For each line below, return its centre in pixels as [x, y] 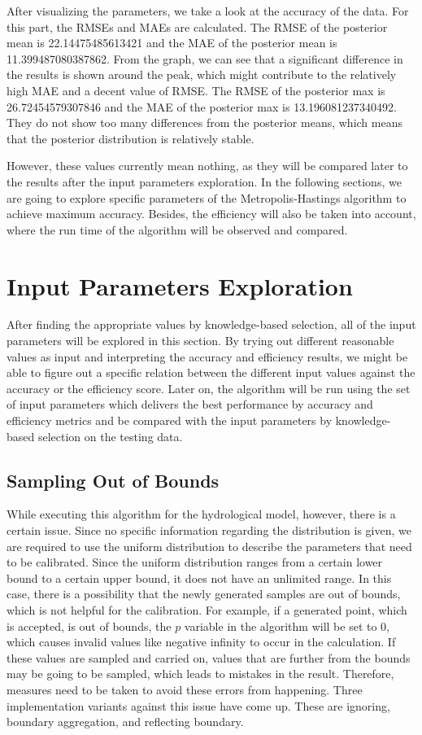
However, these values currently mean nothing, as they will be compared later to [207, 166]
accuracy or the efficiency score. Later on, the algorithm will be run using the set [209, 388]
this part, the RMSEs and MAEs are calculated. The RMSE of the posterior [197, 26]
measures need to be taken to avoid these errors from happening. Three [185, 689]
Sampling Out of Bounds [113, 480]
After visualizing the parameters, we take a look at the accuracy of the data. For [208, 11]
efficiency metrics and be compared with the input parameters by [170, 420]
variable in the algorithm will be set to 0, [287, 626]
